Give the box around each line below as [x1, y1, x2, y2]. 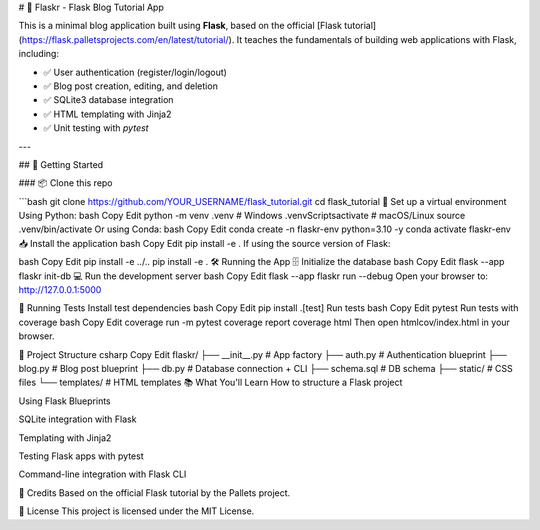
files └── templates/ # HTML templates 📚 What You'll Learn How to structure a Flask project [18, 376, 403, 389]
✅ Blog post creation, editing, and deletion [43, 80, 219, 92]
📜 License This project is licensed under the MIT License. [18, 505, 255, 517]
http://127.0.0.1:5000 [18, 284, 102, 296]
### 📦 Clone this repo [18, 177, 114, 189]
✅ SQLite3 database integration [43, 94, 174, 106]
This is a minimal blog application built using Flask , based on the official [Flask [18, 20, 342, 32]
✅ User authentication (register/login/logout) [43, 66, 227, 78]
